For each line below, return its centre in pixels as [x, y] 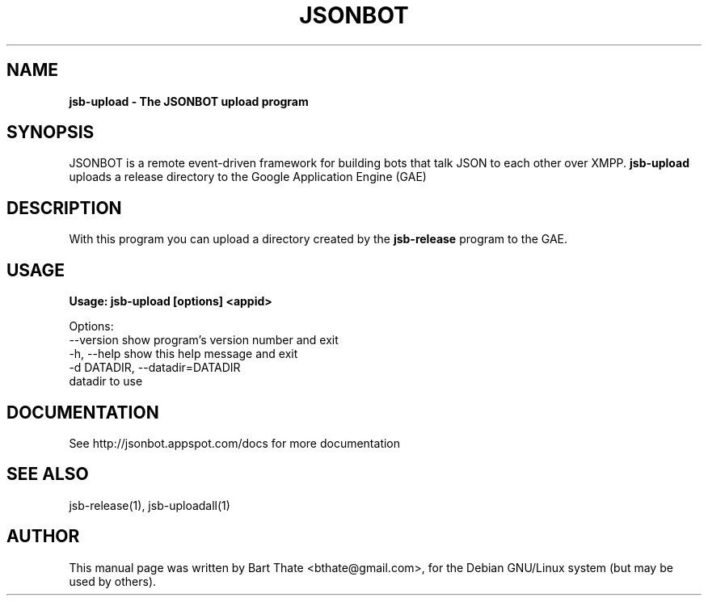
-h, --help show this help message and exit [183, 354]
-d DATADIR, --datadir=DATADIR [155, 368]
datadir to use [106, 381]
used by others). [113, 581]
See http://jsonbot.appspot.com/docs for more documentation [235, 443]
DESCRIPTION [64, 208]
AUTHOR [43, 537]
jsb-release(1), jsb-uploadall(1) [150, 505]
